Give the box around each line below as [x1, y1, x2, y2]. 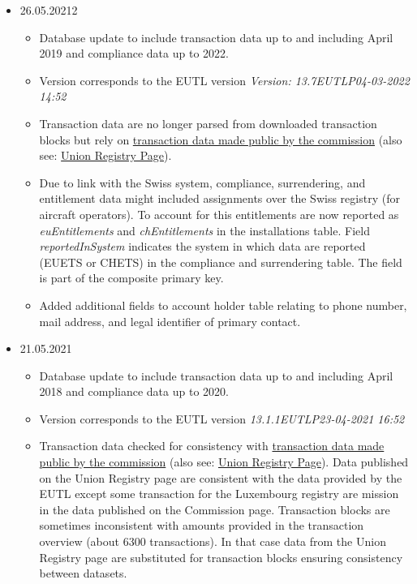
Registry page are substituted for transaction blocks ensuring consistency [39, 548, 403, 565]
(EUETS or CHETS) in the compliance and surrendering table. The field [39, 253, 402, 270]
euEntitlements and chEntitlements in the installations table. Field [39, 221, 370, 238]
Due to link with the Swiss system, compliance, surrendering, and [39, 174, 366, 191]
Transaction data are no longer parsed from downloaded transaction [39, 114, 377, 131]
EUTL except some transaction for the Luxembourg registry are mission [39, 485, 399, 502]
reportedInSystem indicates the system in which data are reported [39, 238, 366, 255]
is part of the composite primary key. [39, 269, 224, 286]
